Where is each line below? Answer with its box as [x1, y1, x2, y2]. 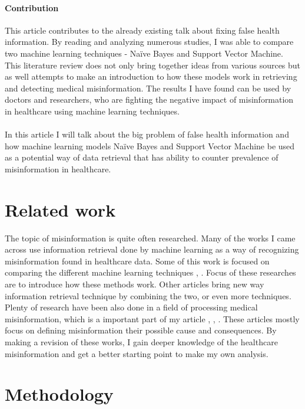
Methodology [5, 382, 114, 406]
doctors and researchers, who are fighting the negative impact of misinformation [5, 93, 294, 106]
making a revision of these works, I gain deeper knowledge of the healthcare [5, 335, 278, 348]
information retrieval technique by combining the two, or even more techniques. [5, 289, 291, 302]
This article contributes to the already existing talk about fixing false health [5, 24, 280, 36]
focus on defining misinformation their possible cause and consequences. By [5, 324, 277, 336]
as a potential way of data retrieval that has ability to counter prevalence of [5, 151, 279, 163]
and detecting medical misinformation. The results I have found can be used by [5, 81, 291, 94]
